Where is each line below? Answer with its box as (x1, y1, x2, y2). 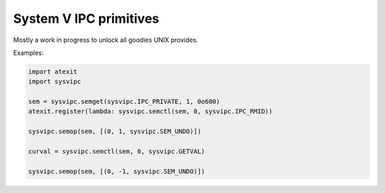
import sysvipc (28, 78, 81, 85)
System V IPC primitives (13, 11, 160, 26)
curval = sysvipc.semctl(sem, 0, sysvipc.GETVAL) (28, 147, 205, 156)
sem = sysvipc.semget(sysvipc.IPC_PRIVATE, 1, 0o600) (28, 98, 220, 106)
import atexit (28, 68, 78, 75)
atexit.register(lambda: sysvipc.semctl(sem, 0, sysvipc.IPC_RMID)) (28, 108, 273, 115)
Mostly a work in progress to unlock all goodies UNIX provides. (13, 36, 199, 44)
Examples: (13, 48, 44, 57)
